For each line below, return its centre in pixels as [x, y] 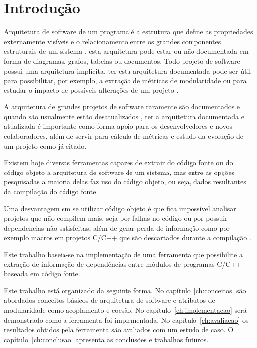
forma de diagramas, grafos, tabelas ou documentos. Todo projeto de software [122, 60]
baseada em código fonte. [42, 274]
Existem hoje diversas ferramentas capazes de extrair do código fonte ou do [119, 162]
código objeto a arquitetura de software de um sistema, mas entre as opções [119, 172]
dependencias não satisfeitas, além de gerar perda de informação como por [117, 227]
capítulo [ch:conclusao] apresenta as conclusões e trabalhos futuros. [106, 339]
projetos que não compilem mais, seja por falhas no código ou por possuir [116, 218]
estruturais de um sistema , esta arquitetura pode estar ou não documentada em [126, 51]
